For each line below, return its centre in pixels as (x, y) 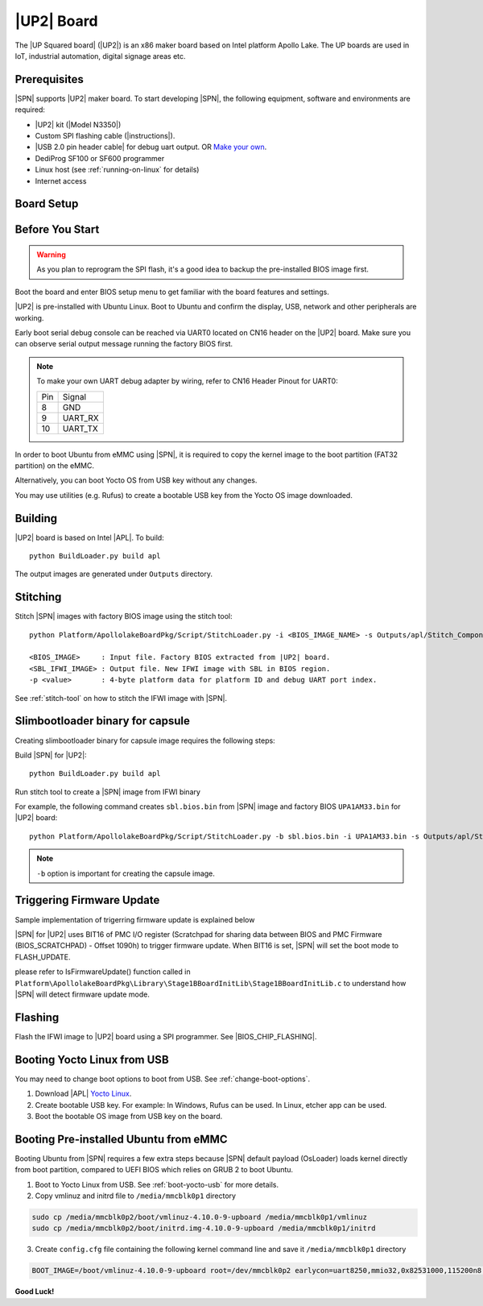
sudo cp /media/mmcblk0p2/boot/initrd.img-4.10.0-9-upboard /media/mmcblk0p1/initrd (204, 1228)
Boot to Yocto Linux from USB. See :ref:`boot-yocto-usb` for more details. (157, 1184)
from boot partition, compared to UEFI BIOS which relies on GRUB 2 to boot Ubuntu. (154, 1170)
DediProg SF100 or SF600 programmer (100, 158)
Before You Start (57, 230)
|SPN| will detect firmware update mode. (83, 994)
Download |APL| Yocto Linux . (83, 1094)
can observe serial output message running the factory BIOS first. (124, 344)
